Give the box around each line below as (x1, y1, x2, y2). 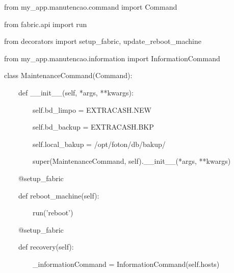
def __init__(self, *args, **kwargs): (18, 87, 134, 97)
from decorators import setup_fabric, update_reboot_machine (4, 36, 201, 46)
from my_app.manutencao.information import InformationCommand (4, 53, 220, 63)
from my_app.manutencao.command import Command (4, 2, 177, 12)
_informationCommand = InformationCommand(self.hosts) (32, 258, 220, 269)
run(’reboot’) (32, 207, 73, 218)
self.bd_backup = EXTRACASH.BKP (32, 121, 154, 132)
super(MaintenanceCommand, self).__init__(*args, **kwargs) (32, 156, 231, 166)
